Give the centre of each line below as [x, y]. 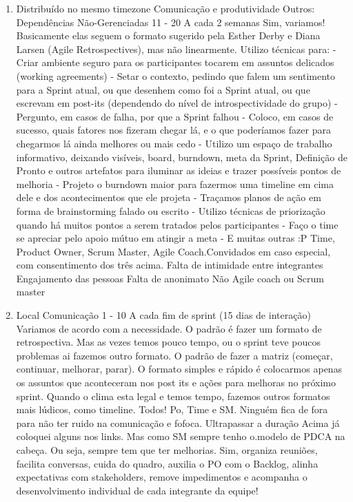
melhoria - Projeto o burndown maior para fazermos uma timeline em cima [175, 184]
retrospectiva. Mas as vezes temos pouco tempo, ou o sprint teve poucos [168, 342]
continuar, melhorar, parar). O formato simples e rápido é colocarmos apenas [179, 369]
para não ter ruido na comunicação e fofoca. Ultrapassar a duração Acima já [178, 422]
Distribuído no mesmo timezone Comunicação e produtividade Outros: [165, 8]
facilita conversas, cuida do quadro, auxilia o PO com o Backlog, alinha [167, 463]
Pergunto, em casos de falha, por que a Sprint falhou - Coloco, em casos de [175, 116]
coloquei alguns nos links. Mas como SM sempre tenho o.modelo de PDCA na [181, 436]
